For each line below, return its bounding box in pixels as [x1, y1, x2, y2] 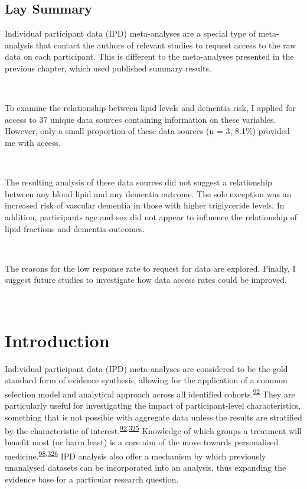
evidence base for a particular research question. [5, 472, 179, 485]
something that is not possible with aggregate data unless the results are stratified [5, 410, 302, 423]
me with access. [5, 136, 61, 148]
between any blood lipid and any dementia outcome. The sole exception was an [5, 187, 292, 200]
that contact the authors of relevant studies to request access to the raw [35, 38, 296, 51]
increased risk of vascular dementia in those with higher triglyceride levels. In [5, 199, 285, 211]
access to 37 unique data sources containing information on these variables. [5, 113, 276, 125]
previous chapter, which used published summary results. [5, 61, 211, 74]
